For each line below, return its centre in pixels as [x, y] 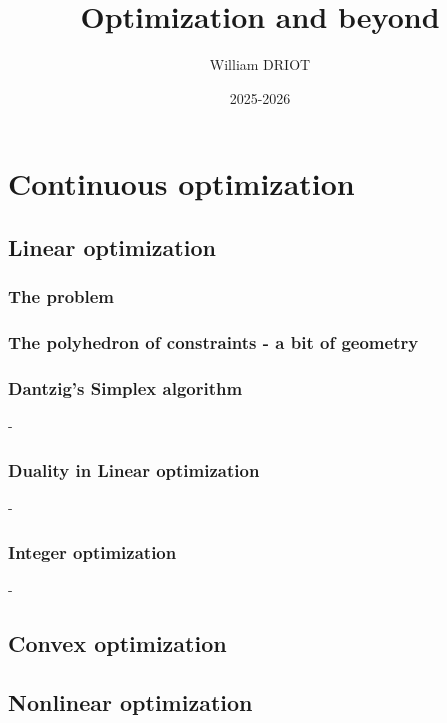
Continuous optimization [181, 183]
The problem [61, 296]
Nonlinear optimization [130, 701]
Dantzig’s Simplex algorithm [125, 387]
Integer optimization [92, 551]
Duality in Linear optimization [134, 469]
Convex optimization [117, 642]
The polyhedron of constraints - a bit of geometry [213, 342]
